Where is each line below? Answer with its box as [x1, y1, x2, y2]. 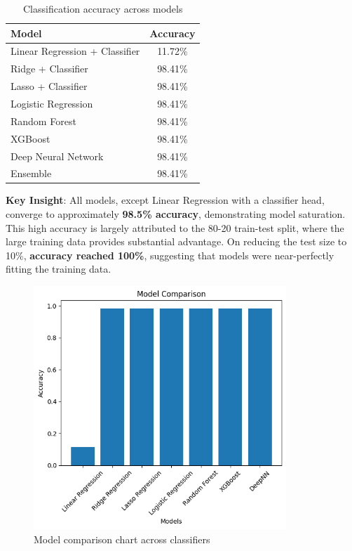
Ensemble [11, 166, 52, 181]
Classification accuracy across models [22, 1, 183, 15]
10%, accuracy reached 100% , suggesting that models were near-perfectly [6, 247, 334, 262]
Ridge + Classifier [11, 61, 88, 76]
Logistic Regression [11, 96, 93, 110]
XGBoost [11, 131, 50, 145]
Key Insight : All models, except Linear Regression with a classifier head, [6, 193, 325, 207]
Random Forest [11, 113, 76, 128]
